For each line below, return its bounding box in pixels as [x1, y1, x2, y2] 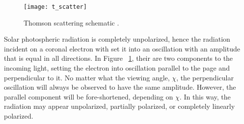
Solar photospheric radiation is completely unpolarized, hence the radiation [4, 34, 230, 44]
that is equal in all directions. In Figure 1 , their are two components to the [4, 53, 233, 63]
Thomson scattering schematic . [24, 17, 119, 27]
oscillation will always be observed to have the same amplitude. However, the [4, 82, 236, 92]
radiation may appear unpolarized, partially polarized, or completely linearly [4, 101, 235, 111]
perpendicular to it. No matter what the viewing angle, [4, 72, 170, 82]
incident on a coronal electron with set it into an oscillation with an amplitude [4, 43, 240, 53]
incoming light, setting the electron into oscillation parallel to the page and [4, 63, 230, 73]
